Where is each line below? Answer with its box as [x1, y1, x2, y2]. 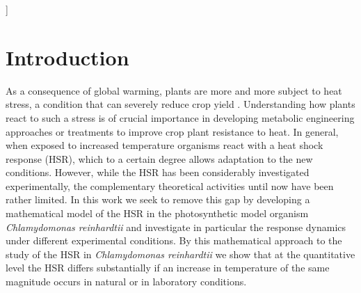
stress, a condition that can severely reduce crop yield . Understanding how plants [6, 97, 355, 111]
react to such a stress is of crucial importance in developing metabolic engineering [6, 110, 355, 125]
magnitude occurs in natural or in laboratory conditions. [6, 274, 247, 289]
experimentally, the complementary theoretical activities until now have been [6, 178, 334, 193]
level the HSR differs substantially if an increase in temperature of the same [6, 260, 330, 275]
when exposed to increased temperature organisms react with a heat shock [6, 138, 323, 152]
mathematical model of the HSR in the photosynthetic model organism [6, 206, 309, 221]
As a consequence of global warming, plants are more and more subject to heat [6, 83, 342, 97]
